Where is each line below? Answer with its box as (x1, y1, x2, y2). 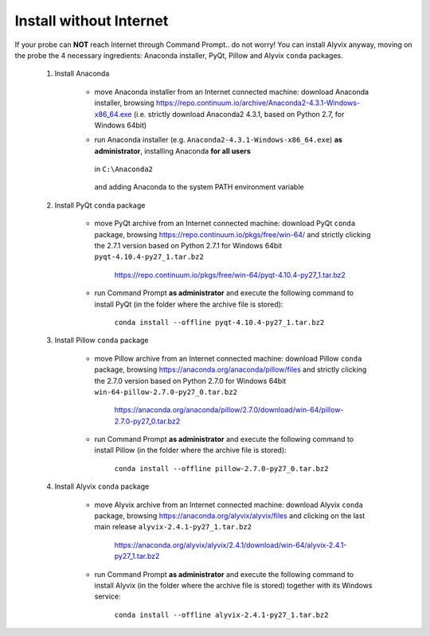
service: (94, 591, 121, 601)
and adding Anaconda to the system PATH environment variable (94, 182, 304, 192)
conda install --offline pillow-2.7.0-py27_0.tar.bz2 (114, 464, 329, 473)
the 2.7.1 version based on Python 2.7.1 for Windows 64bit (94, 241, 283, 251)
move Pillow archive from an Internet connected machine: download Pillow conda (94, 353, 362, 363)
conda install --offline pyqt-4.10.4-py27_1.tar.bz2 (114, 318, 325, 326)
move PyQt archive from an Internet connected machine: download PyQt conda (94, 219, 356, 228)
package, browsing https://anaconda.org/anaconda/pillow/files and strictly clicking (94, 365, 367, 374)
